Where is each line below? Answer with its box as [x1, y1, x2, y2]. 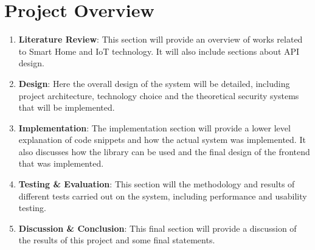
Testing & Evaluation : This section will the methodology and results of [18, 178, 295, 190]
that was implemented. [18, 157, 104, 170]
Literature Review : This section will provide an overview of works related [18, 33, 303, 46]
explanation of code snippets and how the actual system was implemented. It [18, 133, 306, 146]
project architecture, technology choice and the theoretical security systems [18, 89, 299, 102]
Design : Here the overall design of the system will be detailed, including [18, 77, 290, 89]
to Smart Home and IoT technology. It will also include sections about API [18, 44, 300, 57]
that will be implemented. [18, 101, 115, 114]
